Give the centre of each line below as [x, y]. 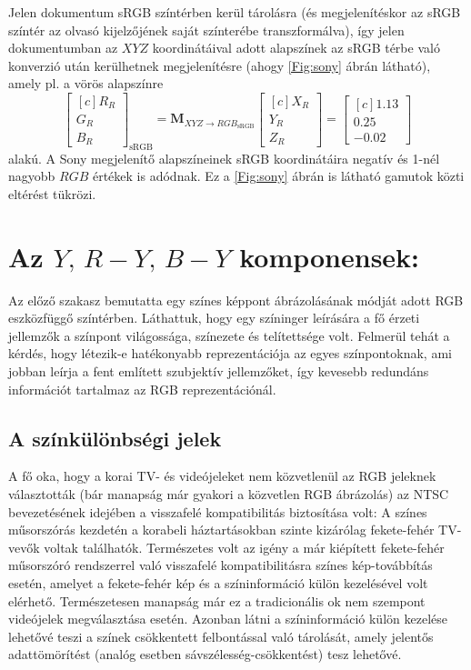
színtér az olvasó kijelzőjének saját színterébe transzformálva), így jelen [206, 30]
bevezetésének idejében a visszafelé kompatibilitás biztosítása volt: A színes [218, 511]
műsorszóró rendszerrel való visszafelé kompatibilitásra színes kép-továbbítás [220, 565]
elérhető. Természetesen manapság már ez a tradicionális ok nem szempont [217, 600]
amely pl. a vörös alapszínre [86, 83]
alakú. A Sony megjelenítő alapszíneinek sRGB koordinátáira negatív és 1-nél [224, 158]
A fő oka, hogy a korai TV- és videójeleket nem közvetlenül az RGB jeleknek [222, 476]
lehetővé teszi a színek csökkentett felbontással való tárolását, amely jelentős [221, 636]
